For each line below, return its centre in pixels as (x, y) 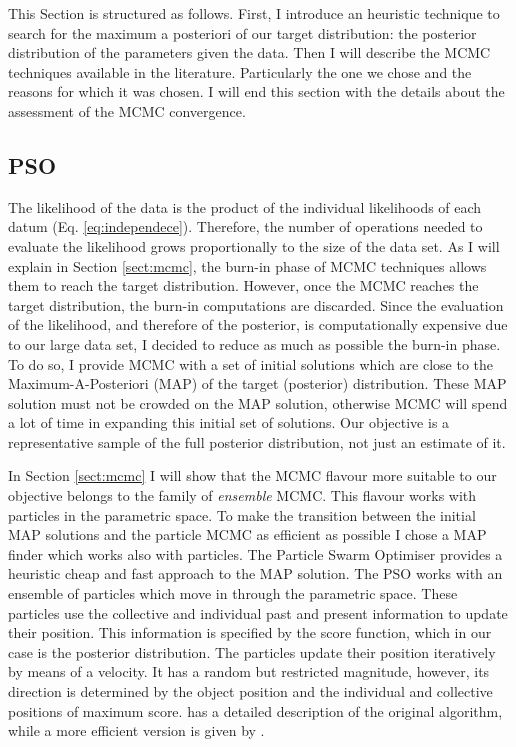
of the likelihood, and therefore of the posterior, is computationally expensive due (258, 324)
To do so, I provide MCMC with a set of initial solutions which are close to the (250, 363)
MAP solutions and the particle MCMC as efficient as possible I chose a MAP (247, 534)
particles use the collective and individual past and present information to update (258, 612)
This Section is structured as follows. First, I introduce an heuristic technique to (254, 13)
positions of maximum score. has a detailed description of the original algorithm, (255, 710)
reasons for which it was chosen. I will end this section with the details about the (256, 91)
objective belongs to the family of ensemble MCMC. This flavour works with (242, 495)
